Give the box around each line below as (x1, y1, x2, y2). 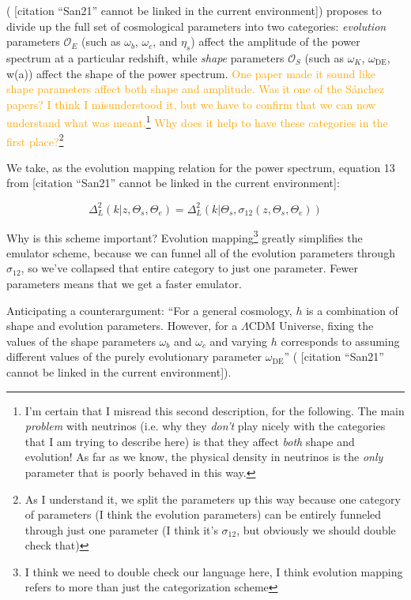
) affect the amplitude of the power (190, 33, 360, 50)
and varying (209, 332, 267, 349)
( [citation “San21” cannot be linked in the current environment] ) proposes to (6, 2, 382, 18)
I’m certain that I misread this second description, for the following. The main (25, 402, 405, 418)
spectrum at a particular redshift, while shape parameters (6, 49, 285, 66)
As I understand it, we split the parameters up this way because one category (25, 490, 401, 507)
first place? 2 (6, 130, 64, 149)
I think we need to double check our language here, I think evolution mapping (25, 563, 403, 579)
